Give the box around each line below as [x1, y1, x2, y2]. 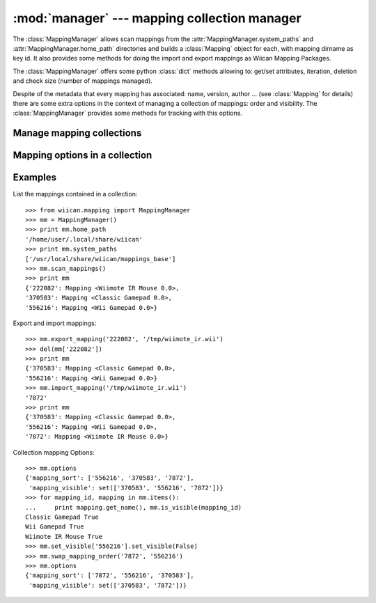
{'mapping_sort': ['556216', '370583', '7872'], [25, 474, 194, 482]
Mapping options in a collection [13, 150, 152, 162]
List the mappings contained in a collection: [13, 190, 138, 198]
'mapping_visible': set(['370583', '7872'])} [29, 581, 187, 589]
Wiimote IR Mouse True [25, 533, 103, 540]
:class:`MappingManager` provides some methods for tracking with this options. [13, 109, 243, 118]
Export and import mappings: [13, 319, 97, 327]
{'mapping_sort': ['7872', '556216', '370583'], [25, 572, 194, 579]
